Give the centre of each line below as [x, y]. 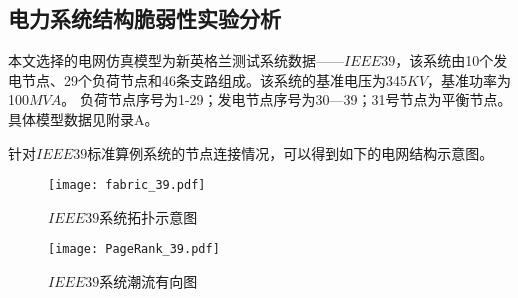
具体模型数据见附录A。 [83, 118]
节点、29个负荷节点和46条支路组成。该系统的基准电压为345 [214, 79]
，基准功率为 [469, 79]
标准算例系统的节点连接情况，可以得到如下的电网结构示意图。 [290, 152]
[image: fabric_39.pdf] [127, 185]
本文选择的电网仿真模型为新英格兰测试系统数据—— [176, 60]
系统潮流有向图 [148, 281]
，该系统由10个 [444, 60]
